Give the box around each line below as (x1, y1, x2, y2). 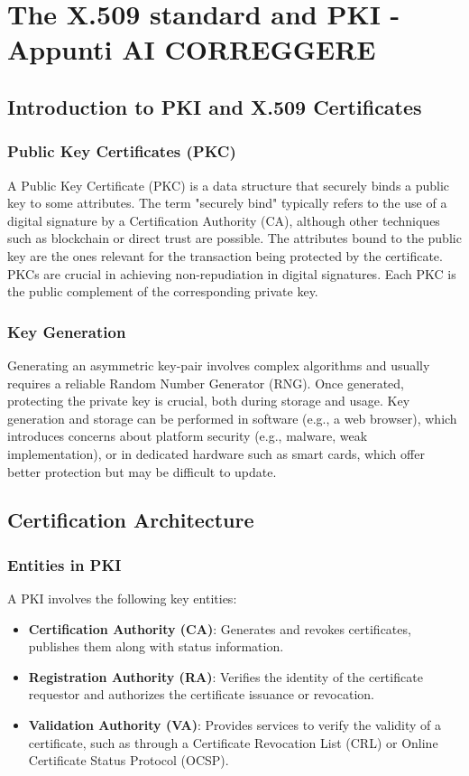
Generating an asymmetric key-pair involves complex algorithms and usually (7, 355, 430, 374)
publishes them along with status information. (28, 637, 284, 656)
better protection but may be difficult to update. (7, 462, 277, 481)
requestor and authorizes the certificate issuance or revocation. (28, 685, 374, 704)
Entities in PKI (7, 553, 122, 575)
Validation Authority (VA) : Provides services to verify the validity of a (28, 715, 442, 734)
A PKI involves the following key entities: (7, 589, 237, 608)
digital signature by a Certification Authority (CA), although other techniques (7, 210, 440, 229)
